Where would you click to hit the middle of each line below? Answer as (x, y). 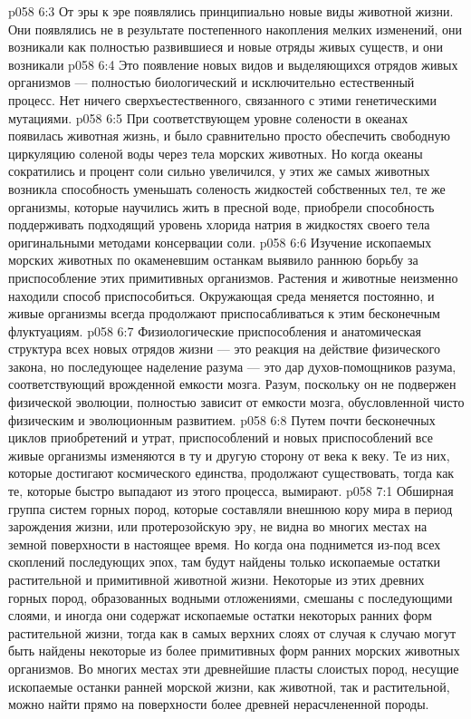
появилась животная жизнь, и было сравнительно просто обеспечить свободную (229, 136)
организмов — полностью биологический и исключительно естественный (211, 82)
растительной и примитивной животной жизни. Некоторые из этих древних (216, 579)
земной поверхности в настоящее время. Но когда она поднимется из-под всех (225, 544)
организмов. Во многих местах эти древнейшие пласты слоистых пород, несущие (234, 668)
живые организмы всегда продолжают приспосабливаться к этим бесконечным (224, 313)
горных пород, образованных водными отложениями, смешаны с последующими (231, 597)
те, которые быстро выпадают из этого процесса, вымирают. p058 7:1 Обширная (231, 491)
